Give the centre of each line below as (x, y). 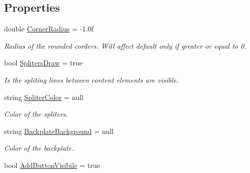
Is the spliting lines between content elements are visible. (91, 79)
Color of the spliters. (36, 114)
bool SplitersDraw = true (44, 63)
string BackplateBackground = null (59, 131)
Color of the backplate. (39, 148)
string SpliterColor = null (44, 97)
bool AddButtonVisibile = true (52, 165)
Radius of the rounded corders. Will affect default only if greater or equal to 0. (125, 45)
